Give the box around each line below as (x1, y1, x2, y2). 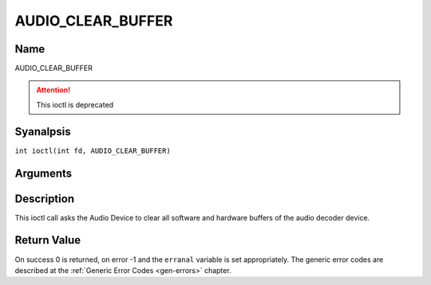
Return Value (14, 233, 81, 247)
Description (14, 192, 75, 205)
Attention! (36, 85, 71, 95)
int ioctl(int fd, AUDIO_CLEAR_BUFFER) (14, 146, 171, 155)
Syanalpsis (14, 124, 71, 139)
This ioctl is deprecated (36, 100, 114, 109)
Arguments (14, 166, 73, 180)
